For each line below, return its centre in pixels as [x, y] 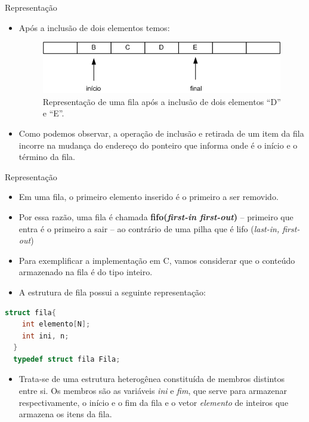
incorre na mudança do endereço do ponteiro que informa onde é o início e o [158, 145]
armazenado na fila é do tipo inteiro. [86, 272]
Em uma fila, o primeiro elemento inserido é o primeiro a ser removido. [149, 197]
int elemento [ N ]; [56, 324]
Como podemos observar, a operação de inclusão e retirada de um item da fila [161, 133]
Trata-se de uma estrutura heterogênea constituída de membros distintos [152, 379]
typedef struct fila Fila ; [67, 359]
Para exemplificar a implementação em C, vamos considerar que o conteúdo [157, 260]
